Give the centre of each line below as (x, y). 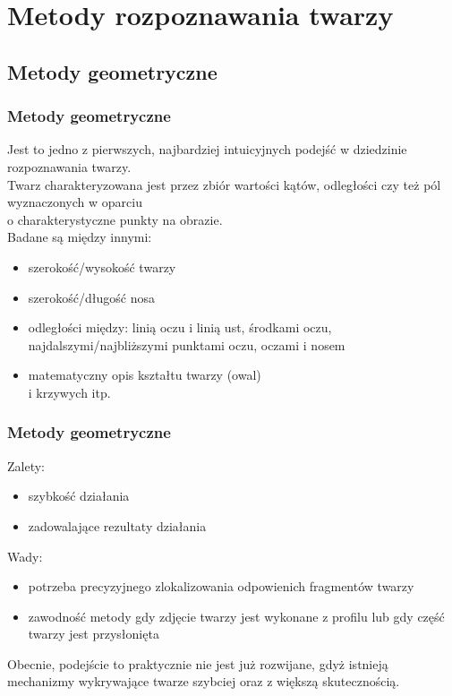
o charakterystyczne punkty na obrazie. (115, 219)
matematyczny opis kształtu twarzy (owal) (145, 375)
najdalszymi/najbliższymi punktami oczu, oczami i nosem (187, 344)
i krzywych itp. (69, 392)
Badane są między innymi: (80, 237)
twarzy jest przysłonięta (94, 634)
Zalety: (26, 465)
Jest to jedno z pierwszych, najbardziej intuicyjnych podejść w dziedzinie (207, 149)
